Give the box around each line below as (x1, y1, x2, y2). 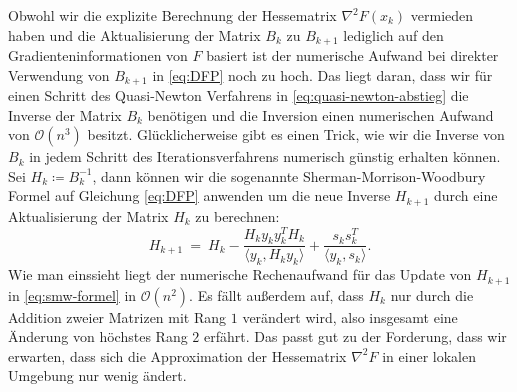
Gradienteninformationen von (8, 45, 188, 66)
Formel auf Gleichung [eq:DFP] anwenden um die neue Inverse (8, 185, 391, 206)
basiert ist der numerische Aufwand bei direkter (206, 45, 499, 66)
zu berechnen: (195, 205, 280, 226)
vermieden (410, 5, 474, 25)
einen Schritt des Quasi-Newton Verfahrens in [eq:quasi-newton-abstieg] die (8, 85, 469, 106)
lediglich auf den (343, 24, 444, 45)
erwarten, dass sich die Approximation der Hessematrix (8, 345, 347, 366)
